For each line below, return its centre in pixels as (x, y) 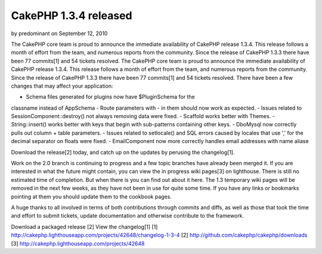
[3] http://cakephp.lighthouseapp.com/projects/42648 (78, 243)
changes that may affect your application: (62, 86)
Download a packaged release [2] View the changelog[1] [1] (84, 227)
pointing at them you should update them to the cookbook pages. (92, 196)
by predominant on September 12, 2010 (59, 33)
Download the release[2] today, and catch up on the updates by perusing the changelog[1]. (123, 152)
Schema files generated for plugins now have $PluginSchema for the (110, 97)
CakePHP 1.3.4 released (72, 16)
